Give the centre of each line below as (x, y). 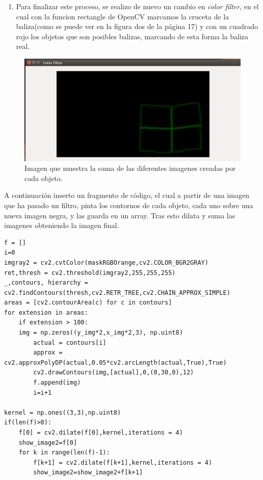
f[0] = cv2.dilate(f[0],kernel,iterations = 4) (101, 433)
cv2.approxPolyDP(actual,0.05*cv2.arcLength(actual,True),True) (115, 362)
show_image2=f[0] (48, 443)
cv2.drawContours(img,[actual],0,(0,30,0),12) (114, 373)
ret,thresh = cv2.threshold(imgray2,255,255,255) (90, 273)
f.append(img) (57, 383)
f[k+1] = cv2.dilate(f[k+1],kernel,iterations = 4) (123, 462)
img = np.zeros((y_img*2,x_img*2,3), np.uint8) (101, 333)
